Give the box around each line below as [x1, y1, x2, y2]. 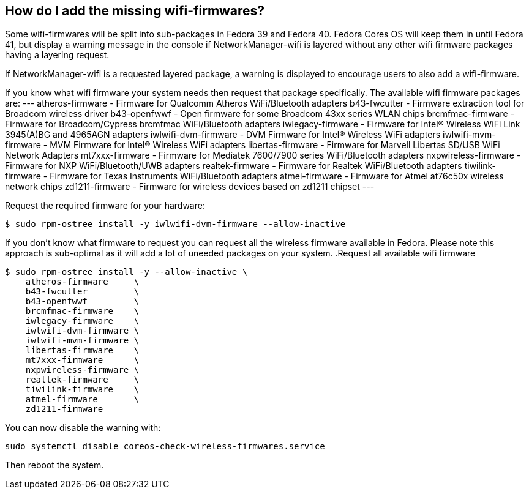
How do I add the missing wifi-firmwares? [5, 3, 265, 18]
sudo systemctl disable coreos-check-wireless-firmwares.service [5, 441, 325, 452]
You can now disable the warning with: [5, 422, 161, 433]
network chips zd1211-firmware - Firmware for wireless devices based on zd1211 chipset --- [5, 181, 375, 192]
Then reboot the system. [5, 460, 104, 471]
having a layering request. [5, 50, 110, 61]
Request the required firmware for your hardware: [5, 200, 205, 211]
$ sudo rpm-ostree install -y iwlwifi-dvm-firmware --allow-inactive [5, 219, 346, 230]
